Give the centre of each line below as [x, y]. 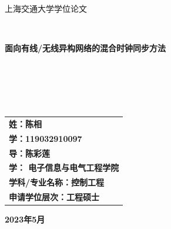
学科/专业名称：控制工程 [57, 182]
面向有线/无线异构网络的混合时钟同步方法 [85, 48]
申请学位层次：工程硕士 [54, 197]
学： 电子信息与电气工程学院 [64, 167]
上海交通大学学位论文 [46, 8]
